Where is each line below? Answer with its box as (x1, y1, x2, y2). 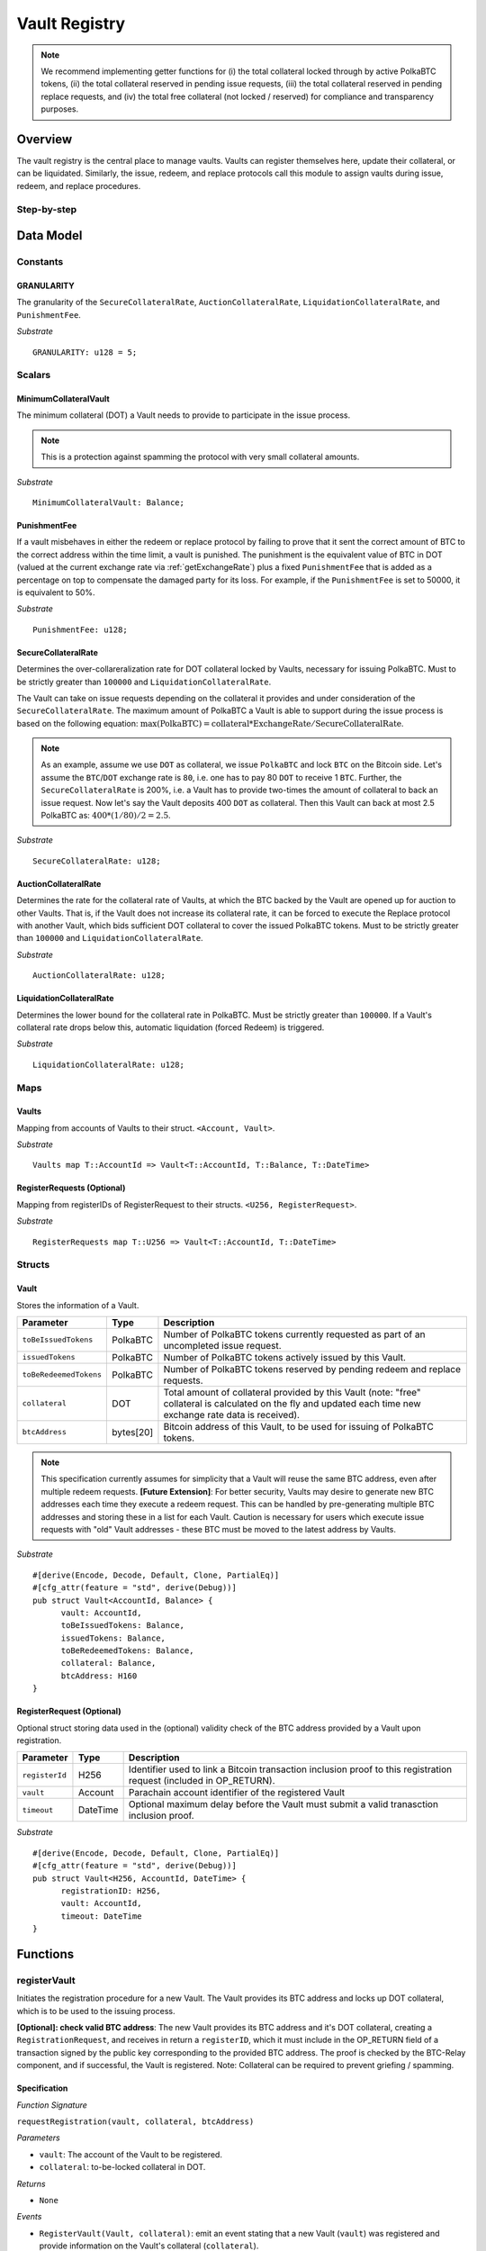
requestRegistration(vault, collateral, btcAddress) (16, 2117, 255, 2127)
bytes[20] (112, 1425, 154, 1438)
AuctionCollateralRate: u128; (32, 971, 166, 981)
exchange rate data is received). (163, 1408, 301, 1421)
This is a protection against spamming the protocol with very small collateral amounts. (40, 451, 360, 463)
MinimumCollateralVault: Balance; (32, 498, 184, 508)
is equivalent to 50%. (16, 586, 95, 598)
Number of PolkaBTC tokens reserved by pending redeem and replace (163, 1362, 462, 1375)
